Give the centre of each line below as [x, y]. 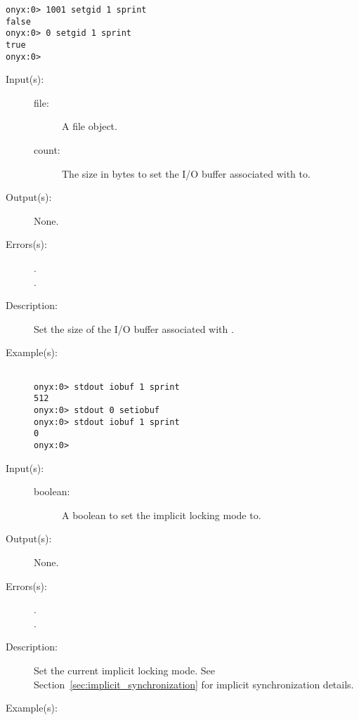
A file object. [90, 126]
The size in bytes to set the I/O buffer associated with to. [186, 173]
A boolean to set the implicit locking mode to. [162, 515]
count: [47, 150]
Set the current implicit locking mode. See [124, 670]
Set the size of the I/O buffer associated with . [134, 328]
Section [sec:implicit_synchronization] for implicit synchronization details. [194, 684]
